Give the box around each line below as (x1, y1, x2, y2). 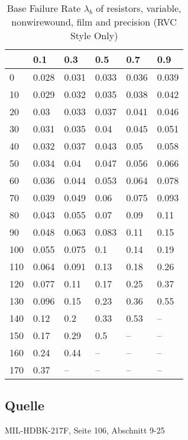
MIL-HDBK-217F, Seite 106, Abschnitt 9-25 (5, 424, 165, 436)
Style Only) (70, 29, 118, 42)
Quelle (5, 396, 45, 414)
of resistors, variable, (96, 1, 181, 15)
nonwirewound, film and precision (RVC (11, 15, 177, 29)
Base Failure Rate (7, 1, 81, 15)
